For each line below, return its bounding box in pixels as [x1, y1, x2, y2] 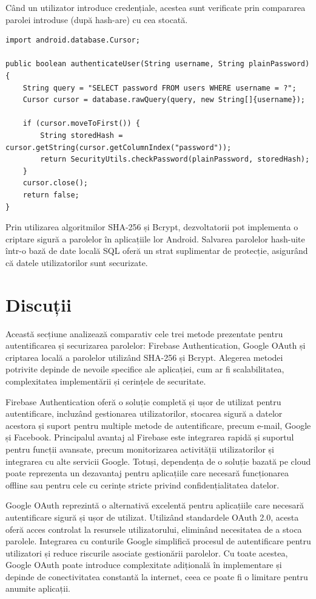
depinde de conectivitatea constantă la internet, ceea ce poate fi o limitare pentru [5, 570, 308, 583]
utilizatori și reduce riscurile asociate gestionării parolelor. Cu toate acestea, [5, 546, 288, 559]
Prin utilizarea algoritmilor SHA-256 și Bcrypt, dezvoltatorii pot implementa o [5, 221, 298, 233]
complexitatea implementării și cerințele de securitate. [5, 374, 206, 387]
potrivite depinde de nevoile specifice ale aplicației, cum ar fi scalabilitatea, [5, 363, 284, 375]
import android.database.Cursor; [5, 36, 140, 45]
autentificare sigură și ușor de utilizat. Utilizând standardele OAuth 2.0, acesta [5, 510, 299, 523]
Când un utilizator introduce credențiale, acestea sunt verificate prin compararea [5, 1, 306, 13]
